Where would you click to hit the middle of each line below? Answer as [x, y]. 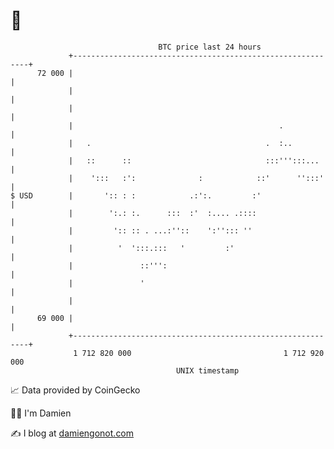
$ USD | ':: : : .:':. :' [136, 195]
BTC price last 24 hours [210, 47]
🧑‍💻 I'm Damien [41, 413]
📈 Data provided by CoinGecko [75, 390]
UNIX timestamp [207, 370]
